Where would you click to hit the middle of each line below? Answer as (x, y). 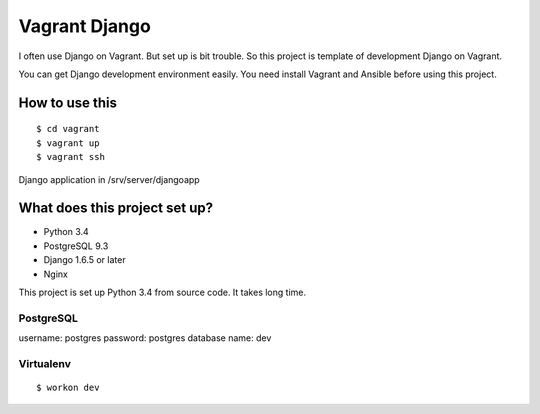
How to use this (68, 102)
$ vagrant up (68, 143)
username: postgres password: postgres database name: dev (145, 338)
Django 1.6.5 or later (84, 260)
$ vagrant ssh (70, 157)
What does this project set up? (116, 208)
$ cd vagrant (68, 129)
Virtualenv (45, 363)
